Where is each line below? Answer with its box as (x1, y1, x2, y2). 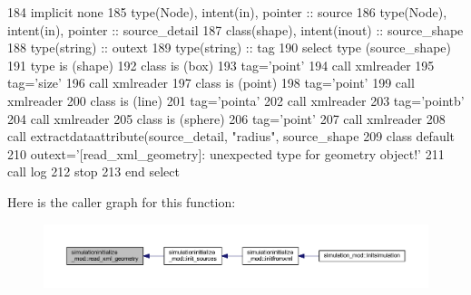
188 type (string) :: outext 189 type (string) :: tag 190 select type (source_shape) (7, 38, 451, 57)
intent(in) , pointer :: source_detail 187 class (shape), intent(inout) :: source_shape (7, 20, 464, 39)
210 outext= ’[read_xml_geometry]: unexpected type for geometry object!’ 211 (7, 144, 445, 163)
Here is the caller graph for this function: (7, 192, 236, 211)
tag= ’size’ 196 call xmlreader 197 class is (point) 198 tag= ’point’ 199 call (7, 73, 415, 92)
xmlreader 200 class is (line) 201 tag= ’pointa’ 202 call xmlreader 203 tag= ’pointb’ (7, 90, 465, 109)
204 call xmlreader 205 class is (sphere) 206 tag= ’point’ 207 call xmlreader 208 (7, 109, 446, 128)
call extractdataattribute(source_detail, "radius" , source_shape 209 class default (7, 127, 456, 146)
